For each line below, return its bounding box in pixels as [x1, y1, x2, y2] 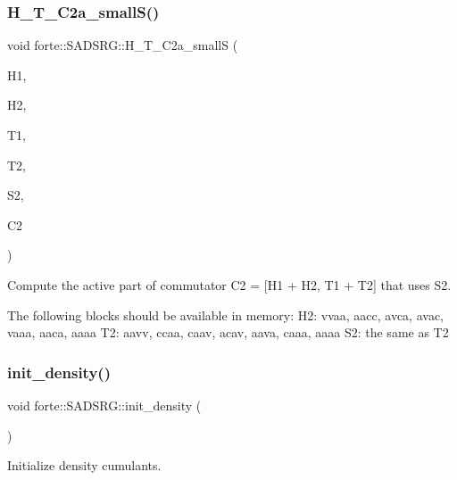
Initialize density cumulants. [7, 456, 162, 475]
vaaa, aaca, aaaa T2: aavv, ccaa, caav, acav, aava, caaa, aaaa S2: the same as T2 [7, 323, 449, 342]
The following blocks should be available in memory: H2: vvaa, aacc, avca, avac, [7, 305, 444, 324]
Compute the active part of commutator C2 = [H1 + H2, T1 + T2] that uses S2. [7, 275, 452, 294]
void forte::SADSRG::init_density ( [7, 395, 202, 414]
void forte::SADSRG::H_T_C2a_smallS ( [7, 36, 238, 54]
